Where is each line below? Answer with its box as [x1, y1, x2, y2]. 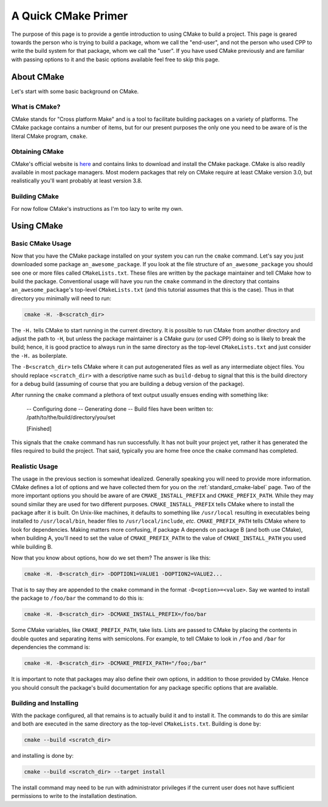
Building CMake [11, 192, 59, 201]
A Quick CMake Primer [11, 9, 128, 22]
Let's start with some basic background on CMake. [11, 88, 139, 95]
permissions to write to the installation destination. [11, 792, 138, 800]
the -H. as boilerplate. [11, 352, 68, 359]
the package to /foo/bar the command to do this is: [11, 594, 144, 602]
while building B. [11, 543, 53, 550]
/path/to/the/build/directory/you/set [26, 414, 115, 421]
